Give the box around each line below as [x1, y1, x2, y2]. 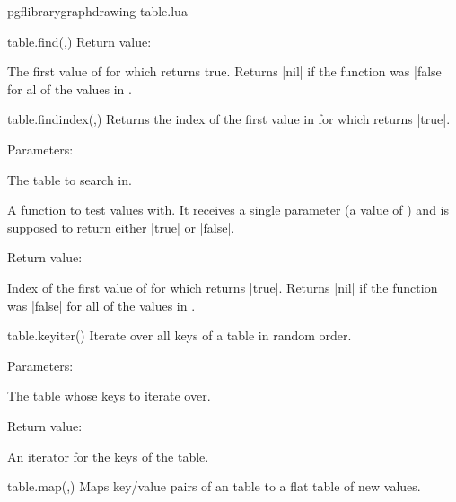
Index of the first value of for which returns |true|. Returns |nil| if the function [7, 277, 438, 296]
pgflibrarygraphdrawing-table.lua [7, 2, 188, 20]
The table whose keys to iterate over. [7, 386, 211, 405]
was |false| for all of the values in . [7, 295, 196, 314]
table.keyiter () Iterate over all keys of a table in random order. [7, 326, 352, 345]
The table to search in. [7, 170, 132, 189]
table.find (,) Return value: [7, 31, 152, 50]
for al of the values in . [7, 79, 132, 98]
